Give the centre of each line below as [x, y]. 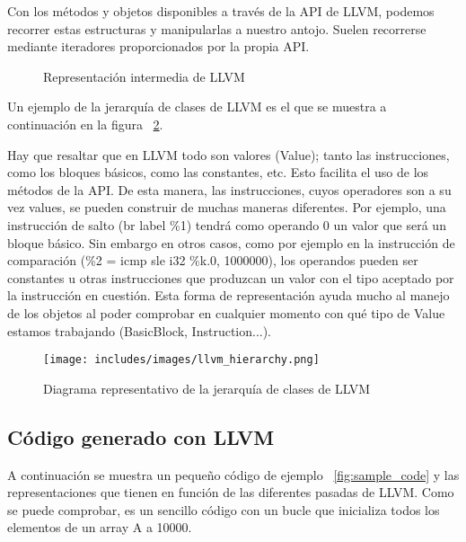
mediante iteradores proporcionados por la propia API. [158, 46]
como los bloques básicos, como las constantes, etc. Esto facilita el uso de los [218, 172]
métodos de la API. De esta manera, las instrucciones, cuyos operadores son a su [229, 189]
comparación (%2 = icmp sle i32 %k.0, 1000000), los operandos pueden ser [213, 260]
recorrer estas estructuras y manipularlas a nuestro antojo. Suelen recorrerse [217, 28]
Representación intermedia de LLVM [144, 76]
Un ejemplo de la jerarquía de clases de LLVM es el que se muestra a [197, 107]
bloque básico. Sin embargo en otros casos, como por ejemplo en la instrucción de [231, 242]
